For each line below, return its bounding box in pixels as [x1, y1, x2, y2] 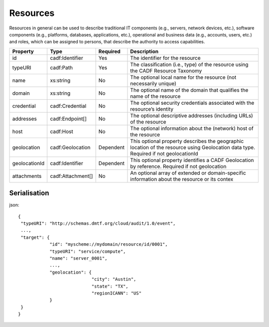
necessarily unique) [130, 80, 176, 87]
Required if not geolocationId [130, 150, 199, 157]
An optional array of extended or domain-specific [130, 169, 246, 176]
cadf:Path [50, 64, 73, 71]
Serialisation [9, 189, 49, 197]
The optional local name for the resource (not [130, 74, 237, 81]
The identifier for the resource [130, 54, 201, 61]
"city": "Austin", [91, 277, 136, 282]
